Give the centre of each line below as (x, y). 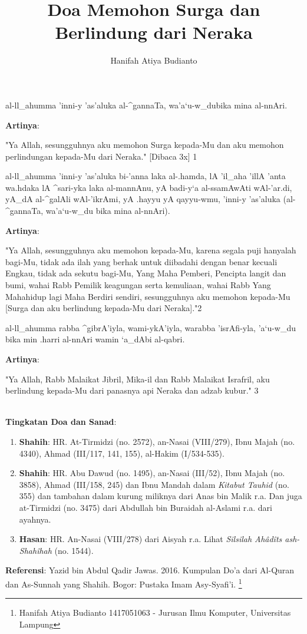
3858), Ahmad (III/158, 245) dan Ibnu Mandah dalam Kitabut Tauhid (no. (154, 484)
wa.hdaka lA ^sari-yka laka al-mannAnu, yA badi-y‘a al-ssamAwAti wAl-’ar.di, (149, 187)
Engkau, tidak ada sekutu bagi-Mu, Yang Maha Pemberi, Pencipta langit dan (146, 273)
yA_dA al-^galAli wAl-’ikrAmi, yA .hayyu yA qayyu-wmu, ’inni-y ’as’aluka (143, 199)
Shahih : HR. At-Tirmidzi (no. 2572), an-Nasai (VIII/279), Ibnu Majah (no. (157, 441)
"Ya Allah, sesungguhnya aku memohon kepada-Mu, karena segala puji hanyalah (151, 250)
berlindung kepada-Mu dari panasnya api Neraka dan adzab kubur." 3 (132, 390)
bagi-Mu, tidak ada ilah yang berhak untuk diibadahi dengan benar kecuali (141, 261)
